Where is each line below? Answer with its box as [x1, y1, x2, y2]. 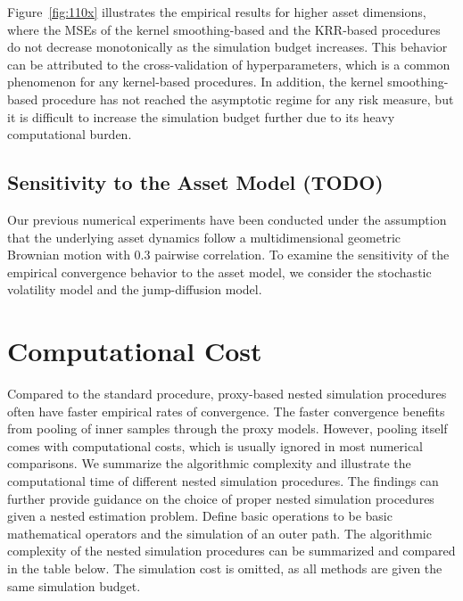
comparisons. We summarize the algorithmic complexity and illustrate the [7, 454, 411, 473]
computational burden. [7, 125, 132, 144]
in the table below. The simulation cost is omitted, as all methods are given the [7, 558, 442, 577]
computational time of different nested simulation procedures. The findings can [7, 472, 439, 490]
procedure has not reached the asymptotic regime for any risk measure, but [41, 89, 454, 108]
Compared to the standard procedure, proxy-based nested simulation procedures [7, 384, 447, 403]
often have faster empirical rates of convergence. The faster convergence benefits [7, 401, 445, 420]
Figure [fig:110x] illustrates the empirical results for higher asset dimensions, [7, 3, 426, 21]
